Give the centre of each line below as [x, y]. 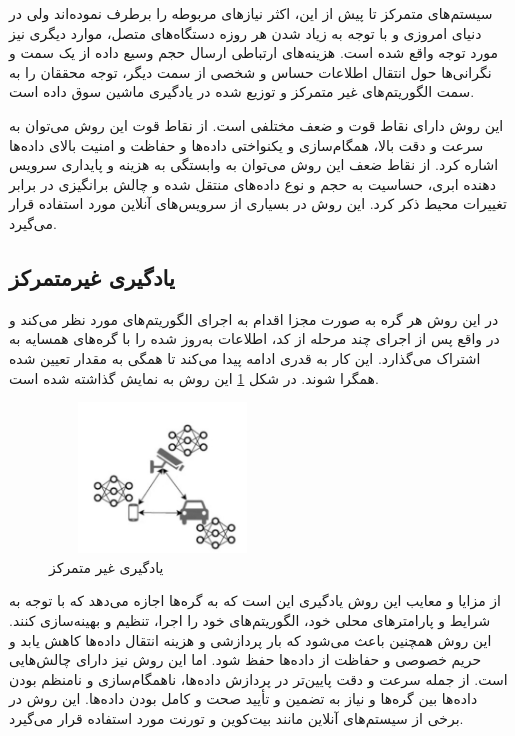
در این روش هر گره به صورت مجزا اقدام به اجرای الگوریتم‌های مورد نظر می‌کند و [254, 318]
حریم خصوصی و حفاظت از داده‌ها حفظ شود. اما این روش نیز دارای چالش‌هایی [245, 659]
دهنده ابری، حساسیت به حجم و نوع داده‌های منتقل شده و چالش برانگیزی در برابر [252, 183]
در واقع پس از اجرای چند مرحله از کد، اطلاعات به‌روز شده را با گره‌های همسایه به [254, 338]
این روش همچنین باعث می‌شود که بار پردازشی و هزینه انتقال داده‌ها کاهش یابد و [250, 639]
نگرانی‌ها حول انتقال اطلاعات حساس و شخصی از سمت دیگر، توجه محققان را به [250, 71]
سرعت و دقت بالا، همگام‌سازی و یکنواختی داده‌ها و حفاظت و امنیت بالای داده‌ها [246, 144]
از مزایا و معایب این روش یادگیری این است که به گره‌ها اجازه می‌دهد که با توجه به [255, 600]
